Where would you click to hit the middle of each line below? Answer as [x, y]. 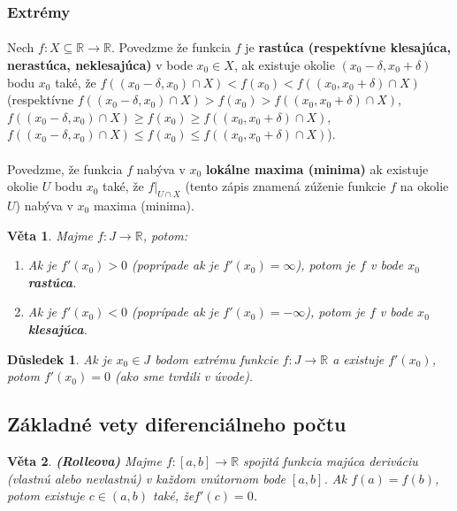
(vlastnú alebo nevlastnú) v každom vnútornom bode [147, 478]
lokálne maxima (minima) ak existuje [317, 168]
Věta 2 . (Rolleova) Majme [84, 460]
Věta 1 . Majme [50, 235]
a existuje [358, 358]
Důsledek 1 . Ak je [60, 358]
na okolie [424, 186]
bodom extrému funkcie [217, 358]
